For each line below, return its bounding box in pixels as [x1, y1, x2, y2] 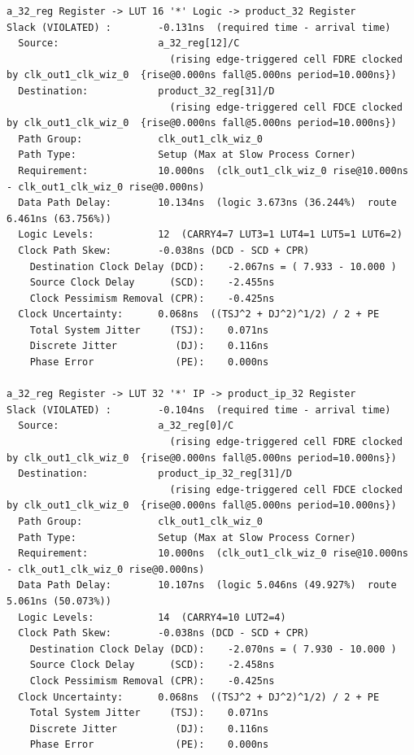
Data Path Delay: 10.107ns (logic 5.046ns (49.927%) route [18, 579, 397, 591]
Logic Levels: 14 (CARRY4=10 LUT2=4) [18, 611, 286, 623]
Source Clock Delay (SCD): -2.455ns [29, 277, 275, 289]
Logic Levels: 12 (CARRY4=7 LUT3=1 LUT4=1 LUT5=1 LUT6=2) [18, 229, 403, 241]
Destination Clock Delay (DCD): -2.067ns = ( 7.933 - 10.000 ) [29, 260, 397, 273]
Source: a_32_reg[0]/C [18, 420, 234, 432]
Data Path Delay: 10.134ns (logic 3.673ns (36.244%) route [18, 197, 397, 209]
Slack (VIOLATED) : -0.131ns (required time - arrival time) [7, 21, 391, 33]
